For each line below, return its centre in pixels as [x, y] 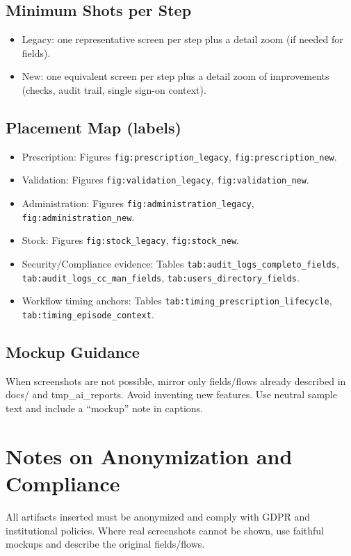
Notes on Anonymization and [149, 456]
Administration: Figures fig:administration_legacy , [138, 203]
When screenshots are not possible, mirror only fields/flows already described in [176, 381]
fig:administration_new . [78, 216]
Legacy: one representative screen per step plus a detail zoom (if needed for [182, 39]
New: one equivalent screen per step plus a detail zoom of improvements [175, 76]
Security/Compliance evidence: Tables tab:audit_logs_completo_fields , [180, 264]
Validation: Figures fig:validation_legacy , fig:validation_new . [165, 180]
